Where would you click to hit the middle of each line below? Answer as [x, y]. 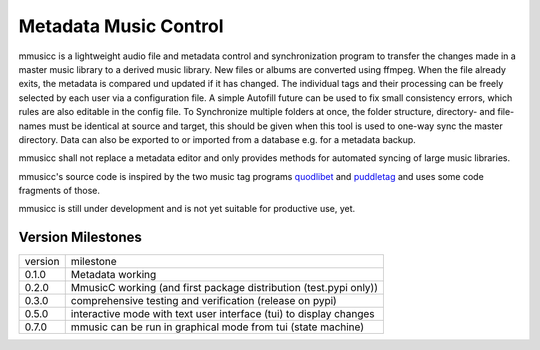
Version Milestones [80, 237]
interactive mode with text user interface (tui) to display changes [222, 314]
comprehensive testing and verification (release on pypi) [203, 301]
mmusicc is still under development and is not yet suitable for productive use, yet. [187, 209]
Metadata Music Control [121, 26]
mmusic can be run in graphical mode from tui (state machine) [217, 327]
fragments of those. [59, 191]
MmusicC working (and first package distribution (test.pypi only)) [224, 288]
